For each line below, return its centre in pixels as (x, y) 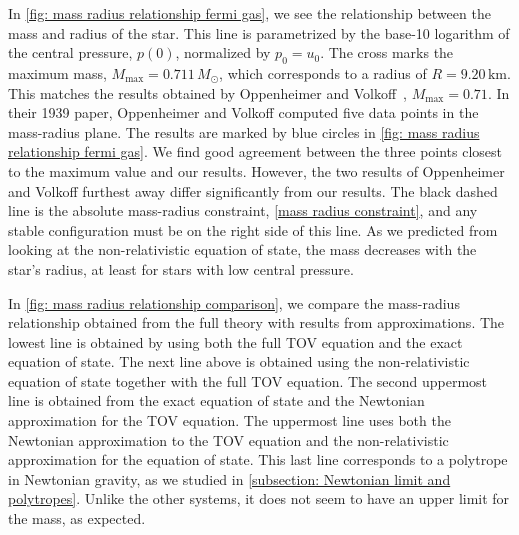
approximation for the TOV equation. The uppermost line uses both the (229, 420)
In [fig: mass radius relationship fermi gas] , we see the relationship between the (249, 13)
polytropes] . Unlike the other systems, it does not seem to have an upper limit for (259, 498)
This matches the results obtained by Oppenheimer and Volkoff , (208, 92)
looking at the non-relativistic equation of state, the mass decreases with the (242, 249)
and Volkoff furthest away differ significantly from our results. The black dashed (253, 190)
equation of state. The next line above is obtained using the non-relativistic (239, 361)
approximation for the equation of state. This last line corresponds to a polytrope (258, 459)
